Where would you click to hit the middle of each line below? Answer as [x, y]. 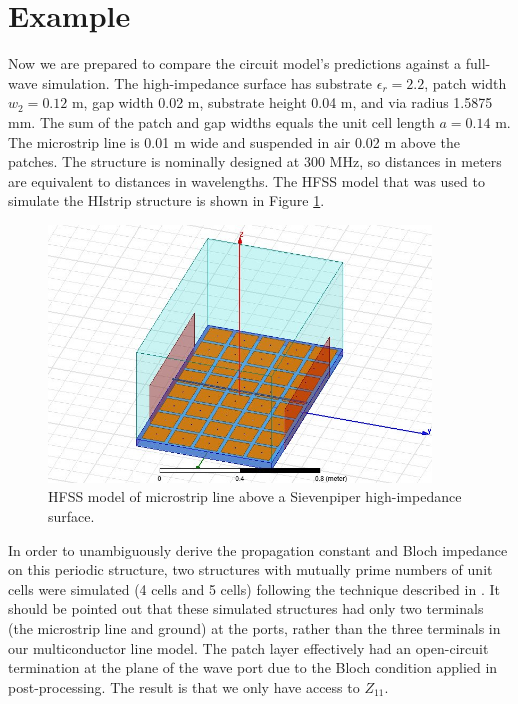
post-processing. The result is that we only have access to [184, 686]
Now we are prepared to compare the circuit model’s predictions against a [235, 63]
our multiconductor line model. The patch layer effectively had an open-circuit [248, 647]
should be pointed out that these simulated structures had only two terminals [246, 608]
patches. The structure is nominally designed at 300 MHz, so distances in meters [255, 161]
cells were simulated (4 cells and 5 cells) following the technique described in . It [254, 588]
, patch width [465, 82]
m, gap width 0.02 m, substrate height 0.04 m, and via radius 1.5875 [282, 102]
